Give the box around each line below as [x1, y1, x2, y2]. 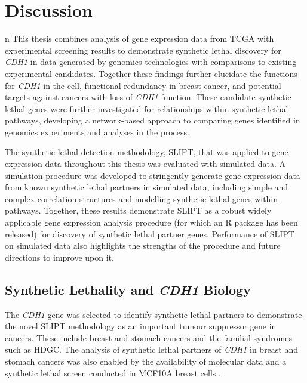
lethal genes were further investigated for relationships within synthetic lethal [5, 102, 288, 115]
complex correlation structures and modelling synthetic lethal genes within [5, 192, 278, 205]
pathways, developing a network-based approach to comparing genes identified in [5, 114, 300, 126]
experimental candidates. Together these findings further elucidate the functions [5, 67, 297, 79]
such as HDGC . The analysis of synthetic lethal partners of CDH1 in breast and [5, 343, 299, 356]
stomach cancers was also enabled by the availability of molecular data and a [5, 354, 287, 367]
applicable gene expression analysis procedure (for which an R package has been [5, 216, 298, 228]
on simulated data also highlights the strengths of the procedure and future [5, 239, 281, 252]
